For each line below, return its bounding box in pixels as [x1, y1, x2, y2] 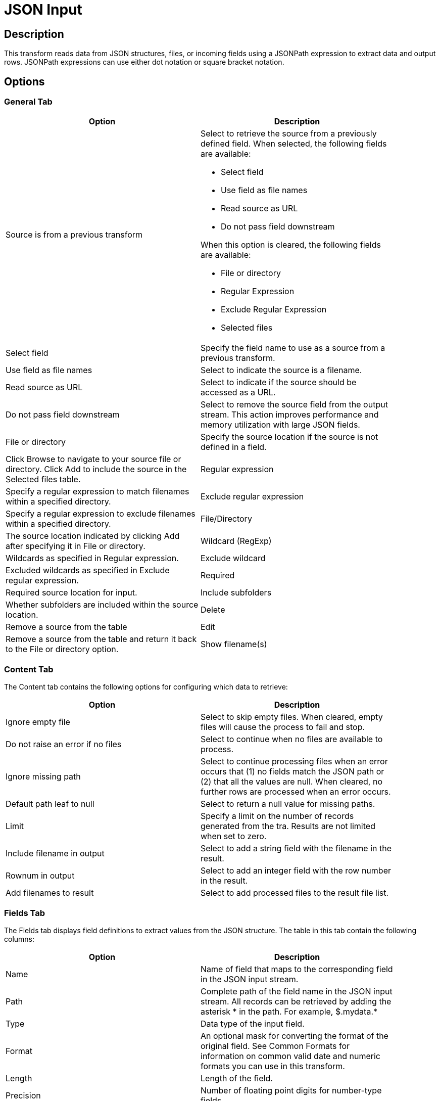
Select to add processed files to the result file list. [201, 888, 389, 898]
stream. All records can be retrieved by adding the [201, 996, 392, 1006]
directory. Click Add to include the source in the [6, 464, 187, 475]
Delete [201, 605, 225, 615]
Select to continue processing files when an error [201, 756, 388, 767]
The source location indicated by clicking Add [6, 531, 180, 541]
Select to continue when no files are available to [201, 734, 383, 745]
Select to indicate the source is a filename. [201, 365, 362, 376]
